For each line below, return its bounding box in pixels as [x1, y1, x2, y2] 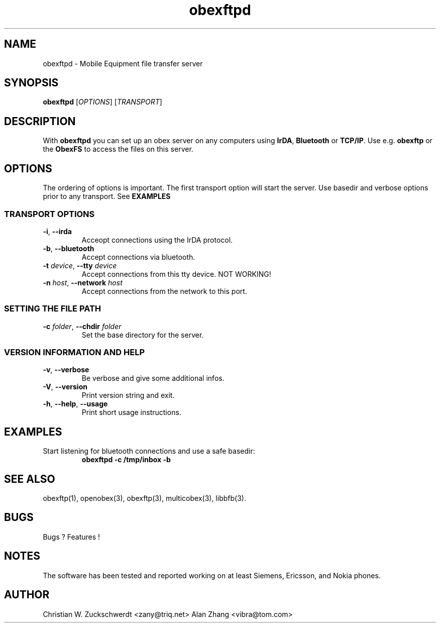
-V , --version [43, 382, 87, 391]
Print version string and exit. [81, 391, 175, 400]
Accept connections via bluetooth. [81, 252, 195, 261]
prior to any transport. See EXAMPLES [43, 192, 171, 201]
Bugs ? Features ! [43, 532, 100, 541]
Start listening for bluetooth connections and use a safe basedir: [43, 447, 255, 456]
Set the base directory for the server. [81, 330, 204, 339]
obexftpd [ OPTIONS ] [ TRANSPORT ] [43, 97, 162, 107]
